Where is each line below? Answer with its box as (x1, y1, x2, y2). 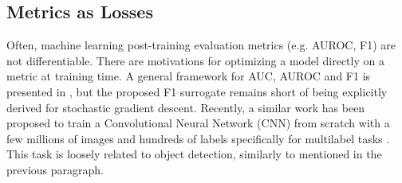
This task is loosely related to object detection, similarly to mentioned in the (6, 146, 382, 162)
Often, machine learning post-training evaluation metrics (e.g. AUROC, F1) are (6, 37, 396, 53)
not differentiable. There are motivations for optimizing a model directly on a (6, 52, 384, 68)
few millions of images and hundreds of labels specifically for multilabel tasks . (6, 130, 390, 146)
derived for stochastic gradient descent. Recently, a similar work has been (6, 99, 365, 115)
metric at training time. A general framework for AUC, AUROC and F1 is (6, 68, 371, 84)
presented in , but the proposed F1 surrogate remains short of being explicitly (6, 83, 388, 99)
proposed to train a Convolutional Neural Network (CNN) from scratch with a (6, 115, 390, 131)
